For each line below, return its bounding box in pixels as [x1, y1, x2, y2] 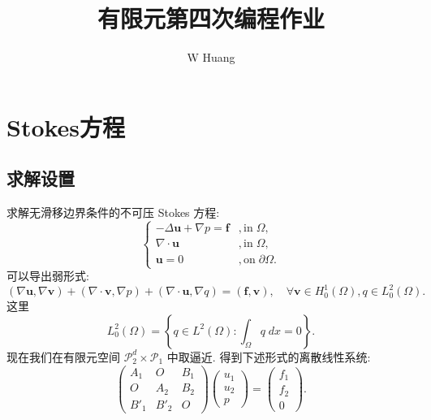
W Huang [187, 49, 235, 66]
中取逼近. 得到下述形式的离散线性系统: [166, 348, 371, 365]
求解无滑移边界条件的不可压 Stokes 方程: [6, 204, 220, 221]
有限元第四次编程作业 [97, 2, 325, 35]
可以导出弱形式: [6, 267, 89, 284]
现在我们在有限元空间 [6, 348, 120, 365]
